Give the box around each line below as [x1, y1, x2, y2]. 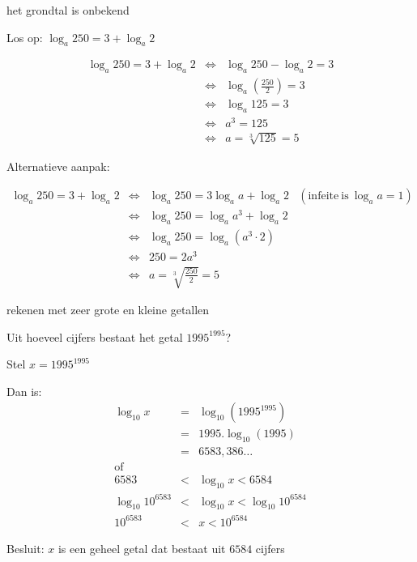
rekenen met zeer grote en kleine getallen [6, 301, 210, 318]
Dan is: [6, 382, 42, 399]
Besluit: [6, 540, 45, 556]
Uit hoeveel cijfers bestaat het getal [6, 328, 183, 345]
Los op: [6, 28, 43, 45]
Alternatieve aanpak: [6, 157, 110, 174]
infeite [308, 190, 339, 202]
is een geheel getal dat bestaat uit [57, 540, 226, 556]
